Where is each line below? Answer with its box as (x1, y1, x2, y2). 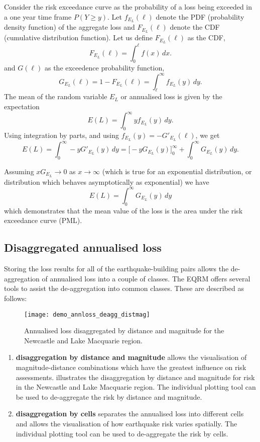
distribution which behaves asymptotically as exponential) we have (4, 176, 209, 187)
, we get (195, 129, 220, 140)
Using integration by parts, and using (4, 129, 119, 140)
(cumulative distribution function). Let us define (4, 32, 153, 43)
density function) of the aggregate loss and (4, 22, 135, 32)
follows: (4, 292, 27, 303)
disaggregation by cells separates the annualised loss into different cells (16, 408, 244, 419)
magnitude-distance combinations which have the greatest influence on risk (16, 361, 246, 372)
